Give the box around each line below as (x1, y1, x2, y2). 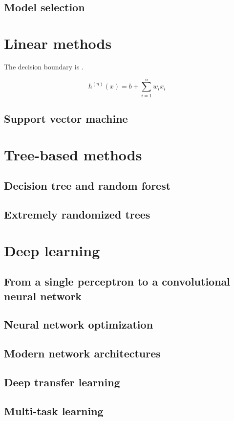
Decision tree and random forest (4, 178, 171, 193)
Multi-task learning (4, 403, 104, 418)
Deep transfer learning (4, 374, 120, 389)
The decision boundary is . (4, 61, 84, 71)
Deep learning (4, 240, 100, 260)
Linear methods (4, 33, 112, 53)
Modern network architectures (4, 346, 161, 361)
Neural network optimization (4, 317, 153, 332)
